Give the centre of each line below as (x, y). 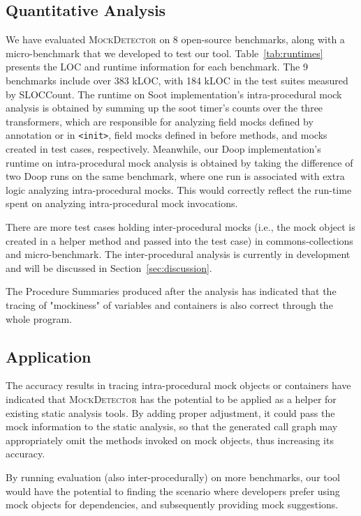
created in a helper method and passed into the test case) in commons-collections (179, 240)
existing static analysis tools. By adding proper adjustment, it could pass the (170, 412)
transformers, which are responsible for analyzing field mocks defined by (160, 121)
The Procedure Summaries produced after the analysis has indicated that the (171, 291)
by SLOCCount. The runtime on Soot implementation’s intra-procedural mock (174, 94)
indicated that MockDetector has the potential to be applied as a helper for (171, 399)
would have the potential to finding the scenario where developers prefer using (173, 491)
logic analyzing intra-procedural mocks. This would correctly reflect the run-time (179, 189)
